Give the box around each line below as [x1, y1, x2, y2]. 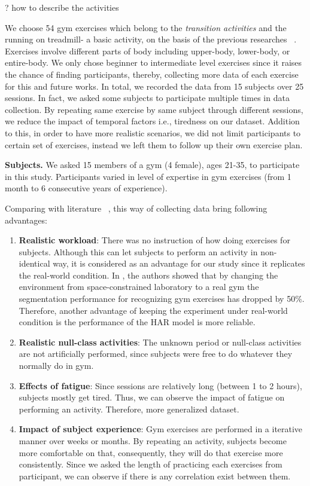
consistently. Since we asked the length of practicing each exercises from [19, 458, 282, 470]
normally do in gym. [19, 359, 94, 372]
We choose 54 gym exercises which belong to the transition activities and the [5, 21, 287, 33]
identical [19, 257, 50, 270]
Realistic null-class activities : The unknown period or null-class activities [19, 335, 302, 348]
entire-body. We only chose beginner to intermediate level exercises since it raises [5, 56, 302, 69]
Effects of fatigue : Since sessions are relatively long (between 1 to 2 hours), [19, 379, 302, 392]
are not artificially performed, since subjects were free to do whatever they [19, 347, 293, 360]
